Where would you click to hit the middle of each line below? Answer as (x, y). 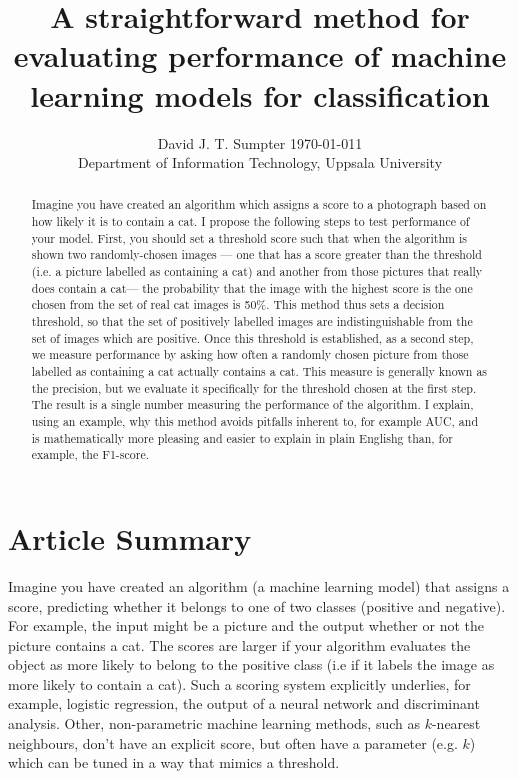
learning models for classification (260, 94)
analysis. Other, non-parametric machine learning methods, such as (214, 723)
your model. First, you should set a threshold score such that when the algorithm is (249, 237)
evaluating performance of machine (260, 55)
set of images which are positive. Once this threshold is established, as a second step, (252, 337)
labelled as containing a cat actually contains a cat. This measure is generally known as (259, 371)
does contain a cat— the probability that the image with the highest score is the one (252, 287)
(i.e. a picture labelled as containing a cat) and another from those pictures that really (257, 271)
